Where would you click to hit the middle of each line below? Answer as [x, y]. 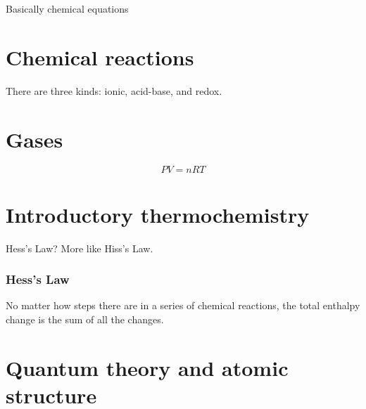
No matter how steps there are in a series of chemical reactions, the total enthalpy [183, 305]
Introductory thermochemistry [158, 214]
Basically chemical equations [67, 8]
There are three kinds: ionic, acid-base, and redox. [114, 90]
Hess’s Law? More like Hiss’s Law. [80, 248]
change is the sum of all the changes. [85, 319]
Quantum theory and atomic [147, 367]
